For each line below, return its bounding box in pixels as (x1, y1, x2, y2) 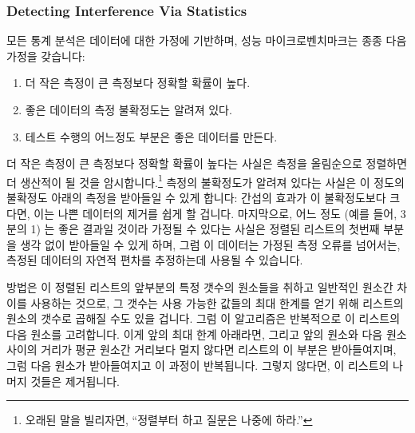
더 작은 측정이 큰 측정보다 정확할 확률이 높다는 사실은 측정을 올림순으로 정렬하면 (6, 155, 408, 172)
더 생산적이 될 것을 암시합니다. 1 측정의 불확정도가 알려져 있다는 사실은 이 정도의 (6, 171, 405, 190)
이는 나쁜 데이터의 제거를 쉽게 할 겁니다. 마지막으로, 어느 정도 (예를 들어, (34, 205, 397, 221)
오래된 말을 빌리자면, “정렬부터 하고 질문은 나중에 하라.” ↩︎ (25, 411, 313, 428)
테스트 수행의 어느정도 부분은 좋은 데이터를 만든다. (25, 128, 278, 145)
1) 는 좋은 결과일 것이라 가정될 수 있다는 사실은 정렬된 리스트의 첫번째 (30, 220, 380, 237)
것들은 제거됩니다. (30, 372, 121, 389)
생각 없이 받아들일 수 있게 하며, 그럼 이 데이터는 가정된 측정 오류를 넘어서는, (20, 236, 401, 252)
